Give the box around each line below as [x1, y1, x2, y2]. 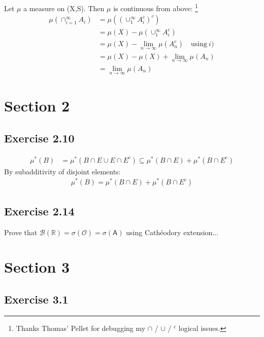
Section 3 [4, 256, 70, 277]
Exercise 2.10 [4, 130, 75, 145]
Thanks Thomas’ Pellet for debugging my [16, 322, 146, 333]
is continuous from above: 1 [113, 2, 198, 13]
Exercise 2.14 [4, 203, 75, 218]
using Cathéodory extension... [126, 227, 219, 237]
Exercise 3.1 [4, 291, 69, 307]
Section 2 [4, 95, 70, 116]
